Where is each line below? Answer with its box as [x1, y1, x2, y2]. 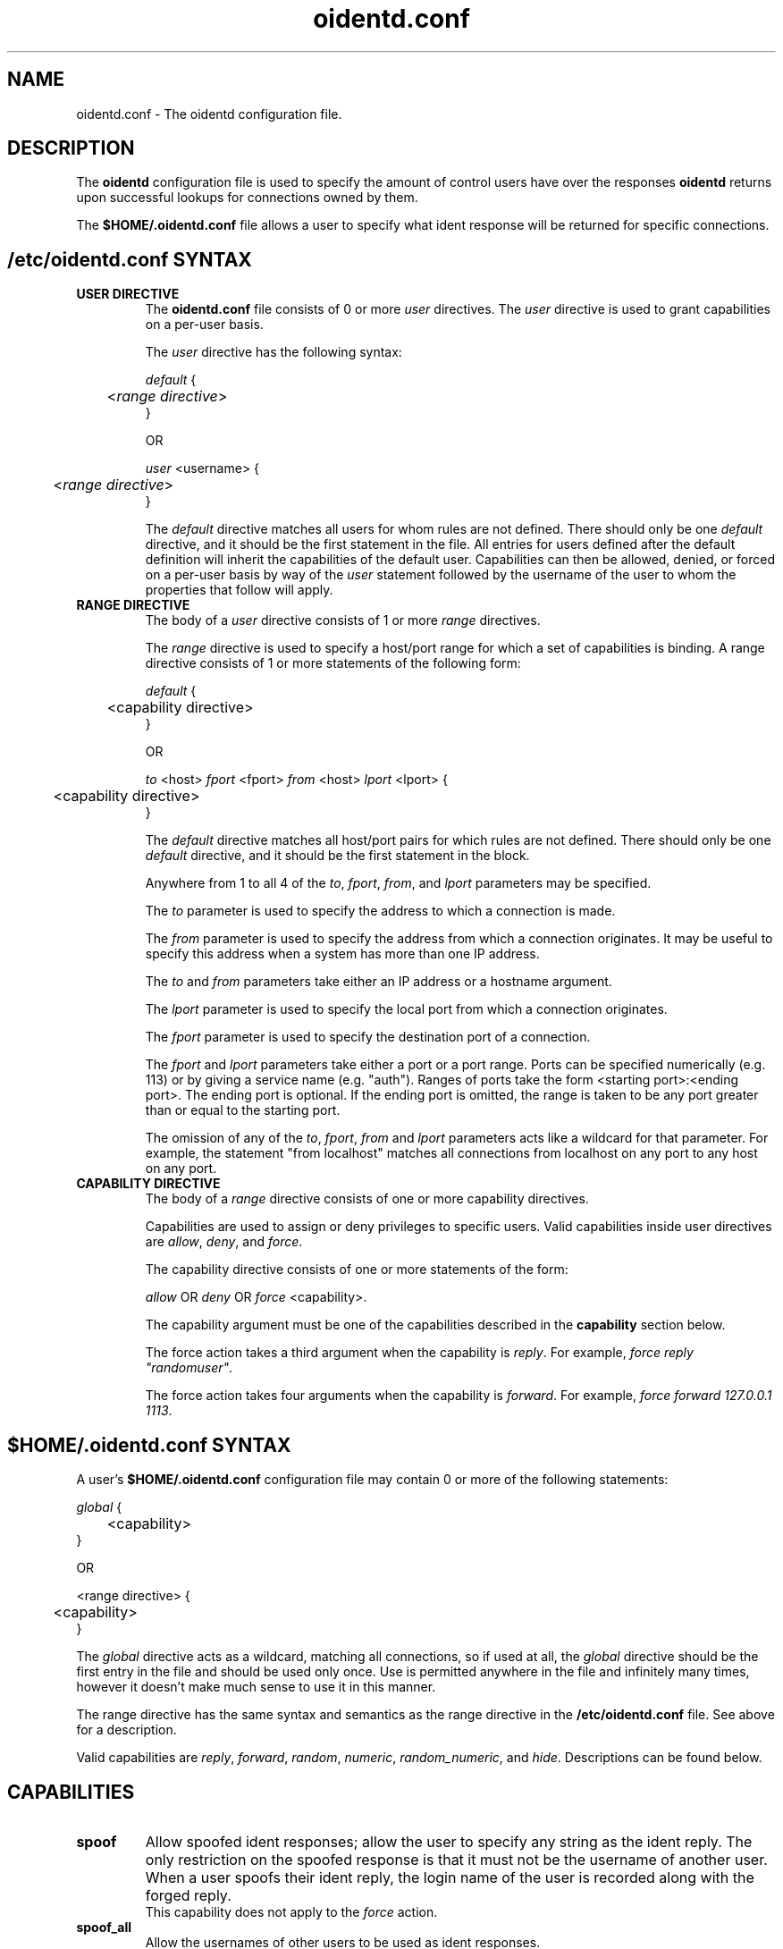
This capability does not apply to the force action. [145, 1903, 438, 1919]
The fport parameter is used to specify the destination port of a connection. [145, 1029, 591, 1045]
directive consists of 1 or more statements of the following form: [145, 655, 521, 671]
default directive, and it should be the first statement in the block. [145, 848, 530, 864]
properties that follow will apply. [145, 582, 333, 598]
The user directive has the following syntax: [145, 344, 402, 360]
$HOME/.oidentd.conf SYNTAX [7, 1433, 291, 1456]
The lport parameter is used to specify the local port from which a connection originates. [145, 1001, 668, 1017]
